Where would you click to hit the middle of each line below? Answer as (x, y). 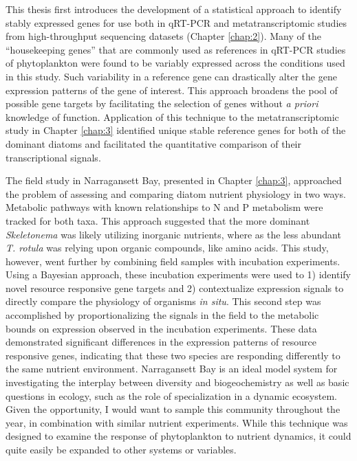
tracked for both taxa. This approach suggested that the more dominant (158, 220)
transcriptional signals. (53, 157)
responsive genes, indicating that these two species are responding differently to (173, 355)
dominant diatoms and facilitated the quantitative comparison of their (153, 143)
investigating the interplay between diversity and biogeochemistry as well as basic (177, 382)
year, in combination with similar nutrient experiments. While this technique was (177, 422)
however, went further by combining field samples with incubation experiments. (173, 261)
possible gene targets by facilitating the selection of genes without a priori (162, 103)
